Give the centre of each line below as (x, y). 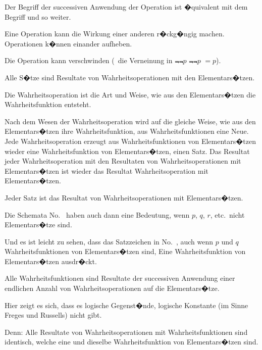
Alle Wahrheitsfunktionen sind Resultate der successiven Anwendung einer (120, 278)
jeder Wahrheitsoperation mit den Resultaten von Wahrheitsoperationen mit (123, 161)
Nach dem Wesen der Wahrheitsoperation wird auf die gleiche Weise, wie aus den (130, 121)
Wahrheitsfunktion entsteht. (48, 104)
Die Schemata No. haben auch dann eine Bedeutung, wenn (97, 214)
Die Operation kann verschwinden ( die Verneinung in (89, 60)
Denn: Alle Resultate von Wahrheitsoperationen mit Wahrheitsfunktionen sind (126, 332)
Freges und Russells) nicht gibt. (53, 315)
